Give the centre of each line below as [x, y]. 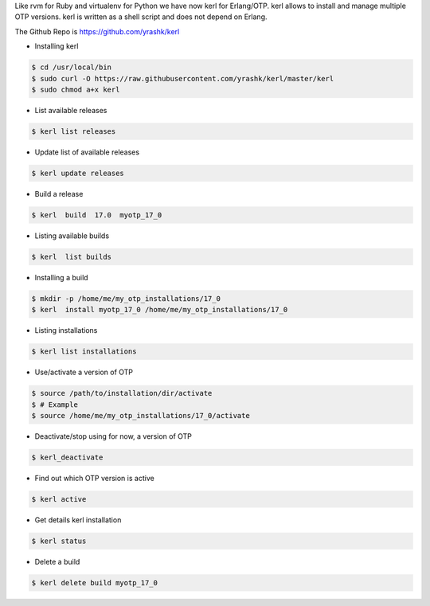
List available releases [71, 110]
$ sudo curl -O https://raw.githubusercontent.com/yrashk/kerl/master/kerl [183, 78]
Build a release [59, 194]
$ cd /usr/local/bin [71, 67]
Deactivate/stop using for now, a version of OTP [113, 436]
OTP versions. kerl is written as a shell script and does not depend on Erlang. [141, 17]
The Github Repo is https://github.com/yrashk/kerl [97, 31]
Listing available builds [72, 236]
